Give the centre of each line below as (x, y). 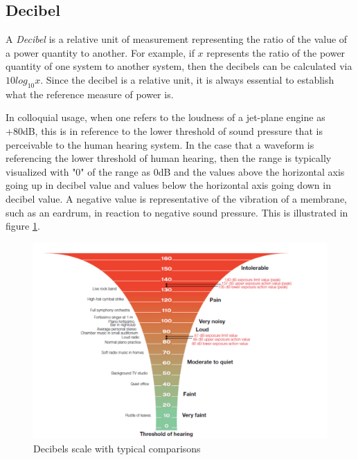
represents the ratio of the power (276, 52)
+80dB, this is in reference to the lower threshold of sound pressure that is (164, 130)
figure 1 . (23, 226)
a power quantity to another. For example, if (100, 52)
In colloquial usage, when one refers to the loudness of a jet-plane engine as (165, 117)
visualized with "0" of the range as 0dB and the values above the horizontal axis (175, 171)
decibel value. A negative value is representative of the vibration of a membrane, (177, 198)
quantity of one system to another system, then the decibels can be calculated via (179, 66)
